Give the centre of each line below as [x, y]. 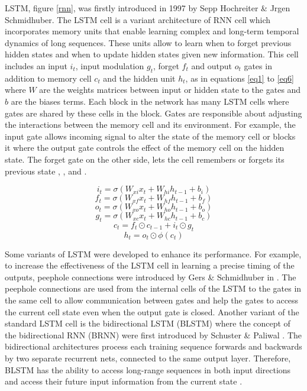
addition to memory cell [48, 78]
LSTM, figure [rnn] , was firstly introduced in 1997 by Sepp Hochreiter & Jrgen [148, 8]
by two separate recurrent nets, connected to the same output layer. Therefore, [148, 358]
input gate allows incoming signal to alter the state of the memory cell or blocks [150, 136]
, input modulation [110, 65]
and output [211, 65]
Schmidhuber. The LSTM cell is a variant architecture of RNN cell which [138, 19]
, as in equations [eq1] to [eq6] [240, 78]
